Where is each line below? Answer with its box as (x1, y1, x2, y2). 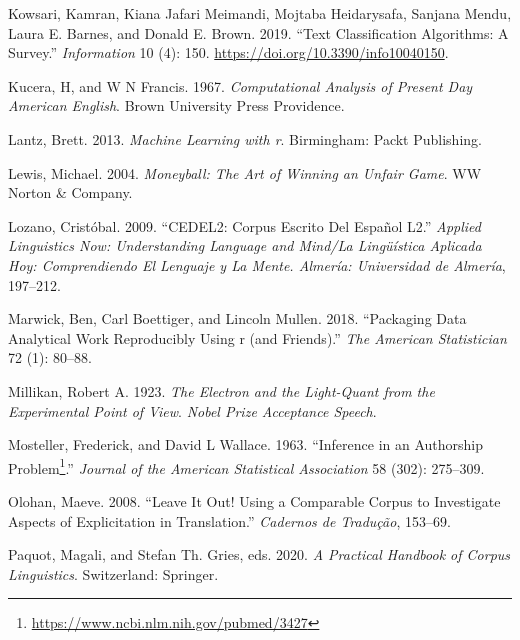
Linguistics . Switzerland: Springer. (8, 563, 219, 584)
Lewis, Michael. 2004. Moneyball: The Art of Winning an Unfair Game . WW (8, 162, 482, 183)
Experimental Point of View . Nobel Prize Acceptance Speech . (8, 400, 377, 421)
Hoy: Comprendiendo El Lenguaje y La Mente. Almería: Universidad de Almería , (8, 254, 506, 275)
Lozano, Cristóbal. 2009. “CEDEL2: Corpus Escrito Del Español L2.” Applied (8, 215, 481, 236)
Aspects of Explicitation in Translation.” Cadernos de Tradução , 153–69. (8, 510, 451, 531)
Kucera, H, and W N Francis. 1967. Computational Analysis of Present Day (8, 75, 473, 96)
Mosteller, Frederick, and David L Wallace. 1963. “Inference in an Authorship (8, 434, 484, 455)
